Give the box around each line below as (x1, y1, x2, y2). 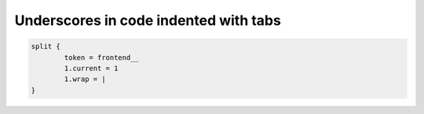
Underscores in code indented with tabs (14, 12, 282, 29)
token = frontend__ (64, 53, 139, 62)
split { (31, 42, 60, 51)
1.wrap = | (64, 75, 106, 84)
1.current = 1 (64, 63, 119, 73)
